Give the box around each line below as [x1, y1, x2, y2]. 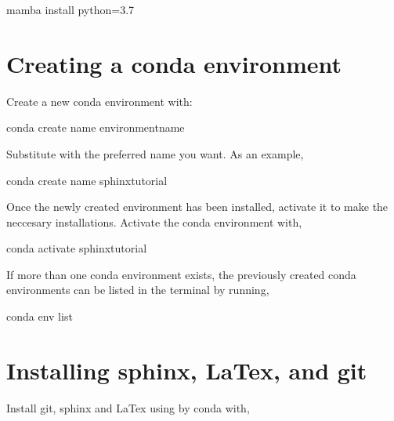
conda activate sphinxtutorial [6, 240, 147, 256]
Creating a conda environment [6, 47, 342, 79]
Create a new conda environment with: [6, 93, 193, 109]
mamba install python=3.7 [6, 2, 135, 17]
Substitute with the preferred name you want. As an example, [6, 145, 304, 162]
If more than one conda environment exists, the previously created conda [6, 266, 356, 282]
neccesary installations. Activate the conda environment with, [6, 213, 302, 230]
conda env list [6, 308, 73, 325]
